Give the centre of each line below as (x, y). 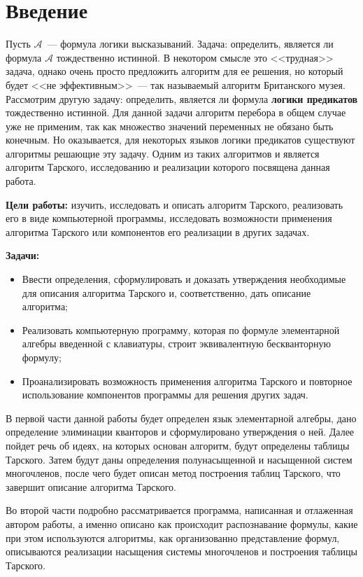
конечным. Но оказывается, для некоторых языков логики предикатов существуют (180, 140)
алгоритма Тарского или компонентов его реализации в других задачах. (158, 231)
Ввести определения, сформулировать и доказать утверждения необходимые (184, 279)
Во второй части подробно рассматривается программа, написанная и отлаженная (179, 510)
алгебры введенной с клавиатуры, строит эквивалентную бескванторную (176, 343)
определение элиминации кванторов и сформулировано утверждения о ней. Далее (180, 432)
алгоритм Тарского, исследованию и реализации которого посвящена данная (168, 167)
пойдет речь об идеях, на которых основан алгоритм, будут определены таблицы (178, 445)
